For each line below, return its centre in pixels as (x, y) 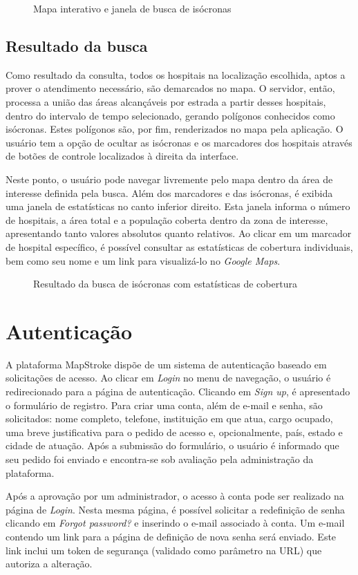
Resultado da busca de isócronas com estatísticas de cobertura (165, 284)
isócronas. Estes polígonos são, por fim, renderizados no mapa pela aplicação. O (175, 129)
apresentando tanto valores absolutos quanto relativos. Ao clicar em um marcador (179, 233)
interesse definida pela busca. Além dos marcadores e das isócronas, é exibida (169, 192)
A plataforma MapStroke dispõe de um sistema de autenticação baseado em (166, 364)
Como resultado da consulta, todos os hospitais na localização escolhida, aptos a (176, 74)
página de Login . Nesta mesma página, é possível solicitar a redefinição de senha (175, 509)
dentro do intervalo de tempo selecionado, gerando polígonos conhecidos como (170, 115)
